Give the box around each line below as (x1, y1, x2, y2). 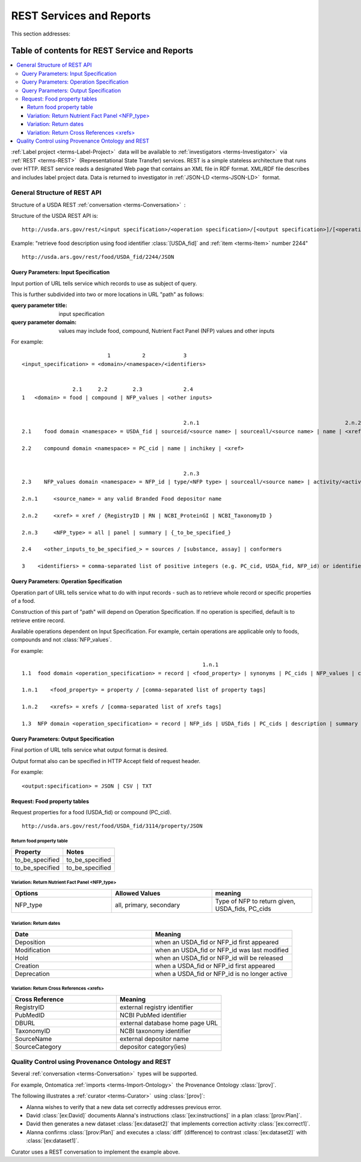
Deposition (14, 938, 46, 946)
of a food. (11, 597, 35, 604)
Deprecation (14, 969, 50, 978)
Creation (14, 962, 39, 970)
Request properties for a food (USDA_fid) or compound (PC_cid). (11, 808, 171, 815)
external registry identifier (119, 1003, 194, 1011)
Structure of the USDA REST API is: (11, 212, 99, 220)
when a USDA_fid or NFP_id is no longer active (155, 969, 288, 978)
